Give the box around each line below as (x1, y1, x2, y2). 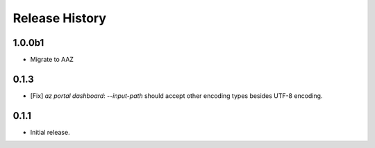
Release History (12, 10, 107, 26)
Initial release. (30, 128, 70, 136)
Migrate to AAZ (30, 56, 74, 64)
